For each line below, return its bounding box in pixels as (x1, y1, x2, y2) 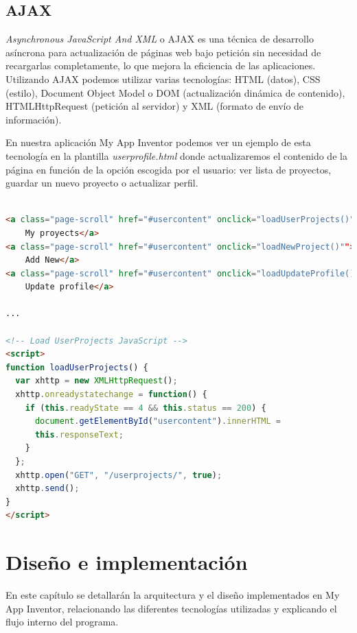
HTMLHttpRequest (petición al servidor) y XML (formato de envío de (5, 99, 304, 113)
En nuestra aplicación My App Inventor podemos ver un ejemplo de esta (5, 135, 311, 150)
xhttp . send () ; (15, 483, 80, 494)
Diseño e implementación (5, 548, 248, 576)
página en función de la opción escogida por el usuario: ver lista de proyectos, (5, 162, 332, 176)
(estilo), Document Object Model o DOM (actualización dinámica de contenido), (5, 85, 345, 99)
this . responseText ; (34, 429, 124, 440)
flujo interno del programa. (5, 614, 119, 629)
